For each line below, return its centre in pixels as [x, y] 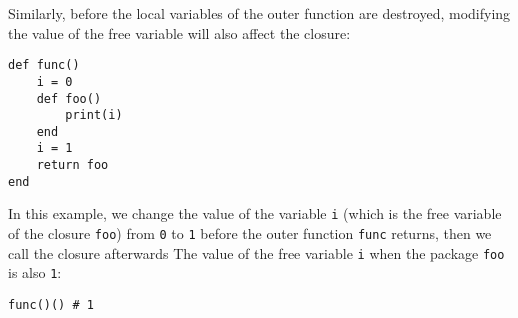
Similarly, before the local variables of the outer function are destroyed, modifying [259, 13]
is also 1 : [35, 272]
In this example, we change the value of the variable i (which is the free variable [255, 213]
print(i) [94, 115]
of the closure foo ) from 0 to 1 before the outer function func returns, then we [250, 233]
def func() [44, 65]
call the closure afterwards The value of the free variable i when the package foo [256, 252]
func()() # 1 [51, 305]
